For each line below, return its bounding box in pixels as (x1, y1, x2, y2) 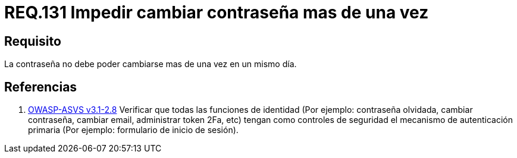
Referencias (4, 79, 77, 94)
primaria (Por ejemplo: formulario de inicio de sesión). (28, 125, 239, 135)
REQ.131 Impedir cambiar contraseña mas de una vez (4, 2, 429, 23)
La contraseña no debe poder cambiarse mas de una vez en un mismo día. (4, 59, 297, 69)
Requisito (4, 33, 61, 49)
